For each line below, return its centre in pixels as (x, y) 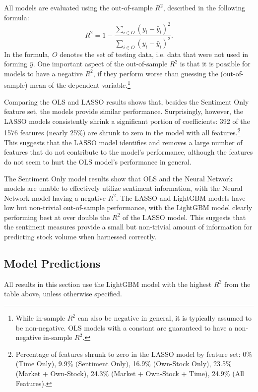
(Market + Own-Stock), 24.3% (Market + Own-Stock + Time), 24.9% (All (130, 373)
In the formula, (27, 54)
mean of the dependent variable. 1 (80, 84)
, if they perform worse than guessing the (156, 73)
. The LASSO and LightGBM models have (181, 197)
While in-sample (40, 318)
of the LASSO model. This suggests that (184, 217)
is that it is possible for (215, 64)
